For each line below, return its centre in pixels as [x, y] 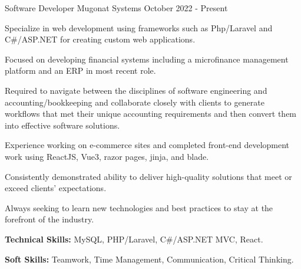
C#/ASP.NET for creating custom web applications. [100, 39]
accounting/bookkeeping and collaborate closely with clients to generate [135, 102]
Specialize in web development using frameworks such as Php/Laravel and [139, 27]
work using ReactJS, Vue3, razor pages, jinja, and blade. [107, 156]
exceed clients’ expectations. [56, 188]
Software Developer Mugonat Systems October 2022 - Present [116, 8]
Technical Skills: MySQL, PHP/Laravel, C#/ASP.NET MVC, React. [134, 239]
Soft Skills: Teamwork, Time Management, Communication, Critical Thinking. [149, 259]
